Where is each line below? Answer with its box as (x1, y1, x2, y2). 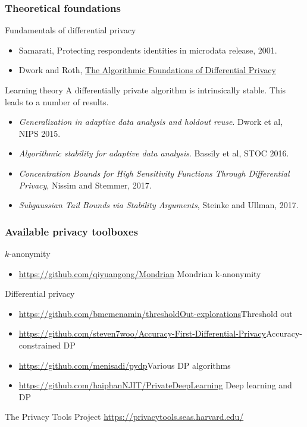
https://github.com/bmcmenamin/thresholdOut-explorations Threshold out (18, 307, 293, 319)
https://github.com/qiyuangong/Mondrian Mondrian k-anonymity (18, 267, 261, 280)
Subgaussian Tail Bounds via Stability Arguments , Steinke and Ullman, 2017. (18, 199, 299, 211)
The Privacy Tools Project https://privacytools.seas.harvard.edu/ (5, 410, 244, 423)
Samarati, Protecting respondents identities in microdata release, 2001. (18, 43, 277, 56)
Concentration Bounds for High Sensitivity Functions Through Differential (18, 167, 290, 179)
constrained (18, 338, 61, 351)
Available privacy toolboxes (5, 224, 139, 238)
